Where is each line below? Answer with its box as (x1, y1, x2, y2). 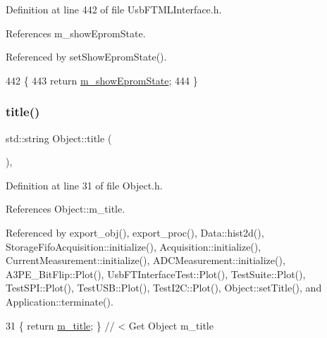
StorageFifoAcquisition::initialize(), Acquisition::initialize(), (6, 239, 261, 254)
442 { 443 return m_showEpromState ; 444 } (6, 73, 198, 87)
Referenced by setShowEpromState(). (6, 49, 167, 64)
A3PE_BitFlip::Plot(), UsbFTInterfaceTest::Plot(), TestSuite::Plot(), (6, 266, 306, 281)
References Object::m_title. (6, 201, 125, 216)
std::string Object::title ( (6, 130, 112, 145)
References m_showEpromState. (6, 25, 146, 40)
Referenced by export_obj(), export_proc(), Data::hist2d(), (6, 225, 264, 239)
